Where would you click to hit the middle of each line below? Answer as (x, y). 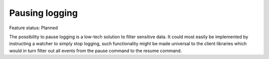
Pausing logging (44, 13)
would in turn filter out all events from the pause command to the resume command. (95, 51)
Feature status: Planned (34, 28)
